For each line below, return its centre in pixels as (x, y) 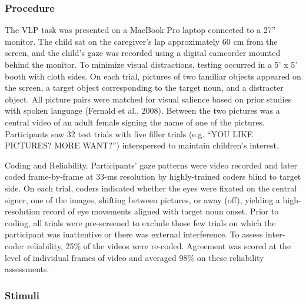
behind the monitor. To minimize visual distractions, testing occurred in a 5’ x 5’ (151, 64)
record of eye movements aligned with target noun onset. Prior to (161, 211)
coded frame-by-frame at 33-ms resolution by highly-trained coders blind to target (153, 176)
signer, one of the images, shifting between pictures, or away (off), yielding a (142, 199)
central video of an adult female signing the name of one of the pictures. (135, 122)
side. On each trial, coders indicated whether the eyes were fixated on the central (151, 188)
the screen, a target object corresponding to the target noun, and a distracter (144, 87)
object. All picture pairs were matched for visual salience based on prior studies (148, 99)
